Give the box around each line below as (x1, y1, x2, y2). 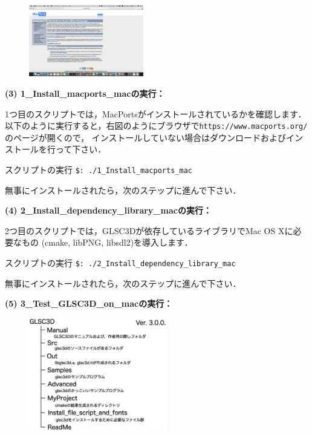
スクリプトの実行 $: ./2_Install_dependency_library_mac (5, 257, 236, 269)
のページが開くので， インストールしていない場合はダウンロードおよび (5, 131, 287, 143)
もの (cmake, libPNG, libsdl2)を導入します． (21, 236, 193, 249)
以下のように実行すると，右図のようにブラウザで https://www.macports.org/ (5, 119, 308, 132)
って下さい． (55, 143, 106, 155)
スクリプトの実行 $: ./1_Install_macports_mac (5, 163, 192, 176)
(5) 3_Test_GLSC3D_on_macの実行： (5, 297, 173, 310)
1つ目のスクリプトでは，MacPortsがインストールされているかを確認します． (5, 107, 307, 120)
